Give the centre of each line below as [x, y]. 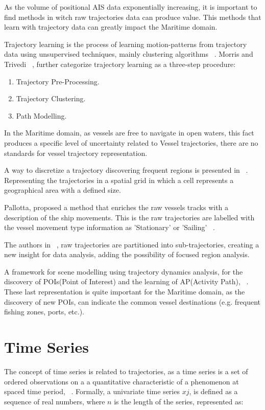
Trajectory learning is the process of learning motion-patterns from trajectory [126, 44]
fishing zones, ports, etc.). [44, 312]
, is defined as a [213, 391]
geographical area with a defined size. [63, 190]
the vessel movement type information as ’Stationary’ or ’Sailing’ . [110, 227]
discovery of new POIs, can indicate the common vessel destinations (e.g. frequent [132, 301]
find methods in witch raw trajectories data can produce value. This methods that [133, 17]
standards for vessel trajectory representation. [76, 153]
